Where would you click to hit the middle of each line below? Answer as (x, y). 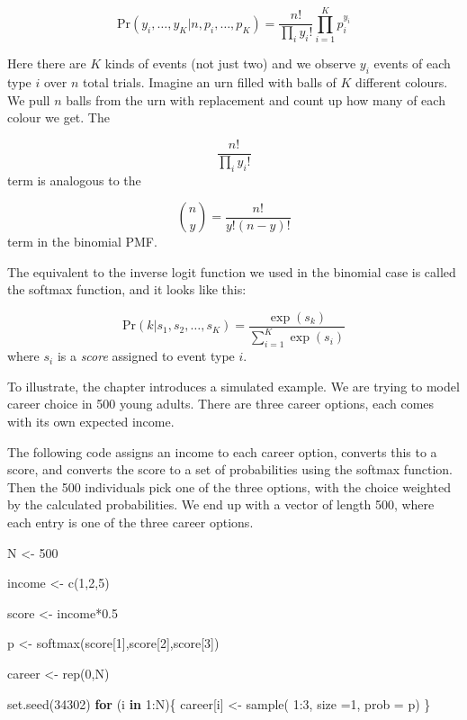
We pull (29, 99)
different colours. (402, 81)
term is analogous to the (74, 180)
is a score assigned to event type (146, 356)
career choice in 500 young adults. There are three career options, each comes (221, 404)
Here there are (47, 63)
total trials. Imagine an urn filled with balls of (210, 81)
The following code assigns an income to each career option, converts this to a (222, 451)
